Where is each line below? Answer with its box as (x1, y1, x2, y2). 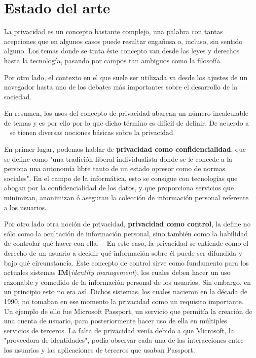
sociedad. (4, 91, 32, 101)
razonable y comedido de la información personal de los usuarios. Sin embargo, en (4, 276, 251, 287)
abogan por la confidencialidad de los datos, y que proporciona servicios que (4, 182, 234, 193)
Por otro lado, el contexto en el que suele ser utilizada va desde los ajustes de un (4, 72, 248, 82)
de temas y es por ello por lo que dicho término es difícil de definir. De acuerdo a (4, 117, 249, 128)
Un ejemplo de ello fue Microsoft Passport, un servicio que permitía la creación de (4, 306, 253, 316)
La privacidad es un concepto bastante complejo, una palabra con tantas (4, 26, 223, 37)
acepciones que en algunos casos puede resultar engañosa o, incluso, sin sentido (4, 36, 243, 46)
